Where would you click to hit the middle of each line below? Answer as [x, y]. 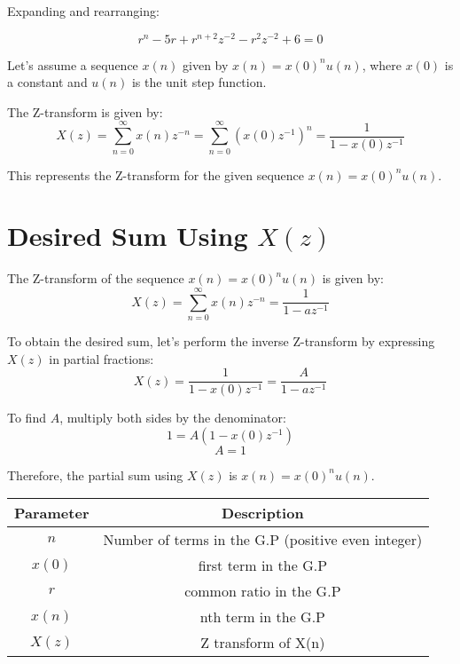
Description [263, 513]
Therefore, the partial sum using [95, 474]
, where [382, 64]
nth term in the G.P [262, 617]
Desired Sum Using [128, 236]
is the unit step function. [199, 82]
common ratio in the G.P [263, 591]
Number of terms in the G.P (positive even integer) [263, 540]
